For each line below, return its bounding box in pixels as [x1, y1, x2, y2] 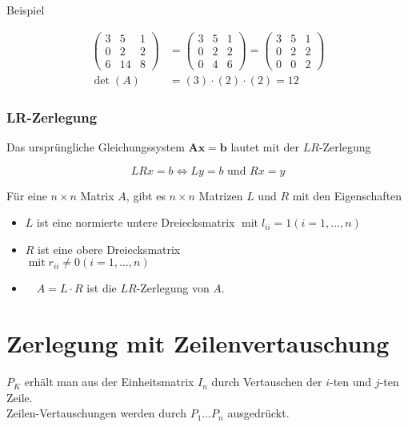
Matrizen [198, 187, 243, 203]
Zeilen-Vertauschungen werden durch [6, 405, 186, 421]
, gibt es [126, 187, 166, 203]
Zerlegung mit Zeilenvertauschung [6, 327, 390, 360]
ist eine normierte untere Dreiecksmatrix [37, 214, 235, 231]
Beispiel [6, 2, 45, 18]
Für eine [6, 187, 47, 203]
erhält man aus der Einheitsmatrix [24, 373, 194, 390]
